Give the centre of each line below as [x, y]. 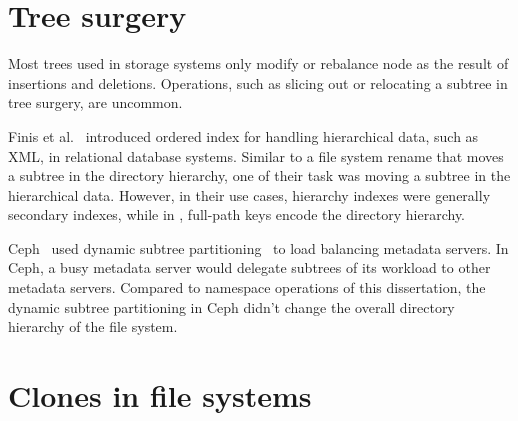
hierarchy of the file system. [93, 326]
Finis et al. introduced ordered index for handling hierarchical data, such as [243, 135]
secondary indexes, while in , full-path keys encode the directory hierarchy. [237, 214]
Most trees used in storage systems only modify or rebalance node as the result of [258, 63]
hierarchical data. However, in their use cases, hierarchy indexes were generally [249, 194]
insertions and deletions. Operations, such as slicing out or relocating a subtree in [258, 82]
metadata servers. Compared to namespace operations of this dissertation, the [247, 287]
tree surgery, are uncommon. [95, 102]
